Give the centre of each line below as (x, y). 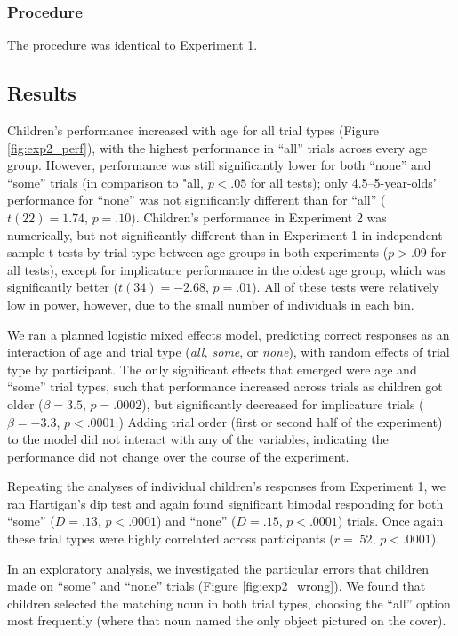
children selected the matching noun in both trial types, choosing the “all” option (229, 603)
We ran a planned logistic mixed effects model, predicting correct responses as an (229, 334)
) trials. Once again (390, 521)
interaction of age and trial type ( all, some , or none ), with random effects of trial (229, 352)
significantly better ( (63, 287)
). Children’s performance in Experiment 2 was (259, 217)
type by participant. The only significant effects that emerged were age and (212, 369)
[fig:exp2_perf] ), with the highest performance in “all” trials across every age (217, 147)
